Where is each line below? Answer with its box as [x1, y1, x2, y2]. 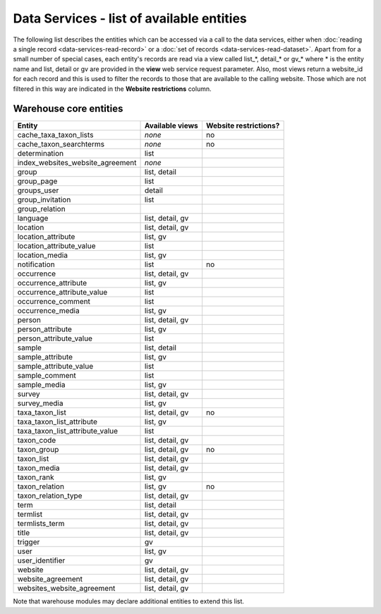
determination [17, 149, 64, 159]
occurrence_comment [17, 297, 91, 307]
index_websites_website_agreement [17, 158, 137, 168]
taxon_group [17, 445, 59, 455]
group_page [17, 176, 58, 186]
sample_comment [17, 371, 77, 381]
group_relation [17, 204, 66, 214]
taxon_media [17, 463, 60, 473]
